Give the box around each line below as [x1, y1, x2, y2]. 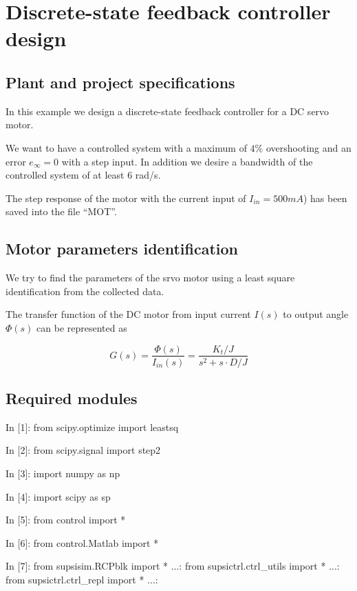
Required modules [6, 387, 138, 408]
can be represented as [36, 320, 127, 334]
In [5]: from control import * [6, 512, 126, 527]
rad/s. [135, 168, 161, 182]
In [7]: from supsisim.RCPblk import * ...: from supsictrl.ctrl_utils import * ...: [6, 559, 340, 573]
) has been [303, 190, 347, 205]
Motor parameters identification [6, 238, 238, 259]
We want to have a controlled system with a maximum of [6, 140, 247, 154]
